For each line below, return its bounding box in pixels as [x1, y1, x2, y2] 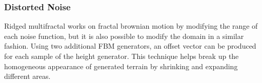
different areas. [4, 71, 51, 81]
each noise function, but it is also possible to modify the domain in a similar [4, 30, 244, 41]
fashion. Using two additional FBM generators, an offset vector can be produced [4, 40, 256, 51]
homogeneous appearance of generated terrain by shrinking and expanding [4, 60, 238, 71]
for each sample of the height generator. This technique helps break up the [4, 51, 239, 61]
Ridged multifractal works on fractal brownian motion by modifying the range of [4, 20, 258, 31]
